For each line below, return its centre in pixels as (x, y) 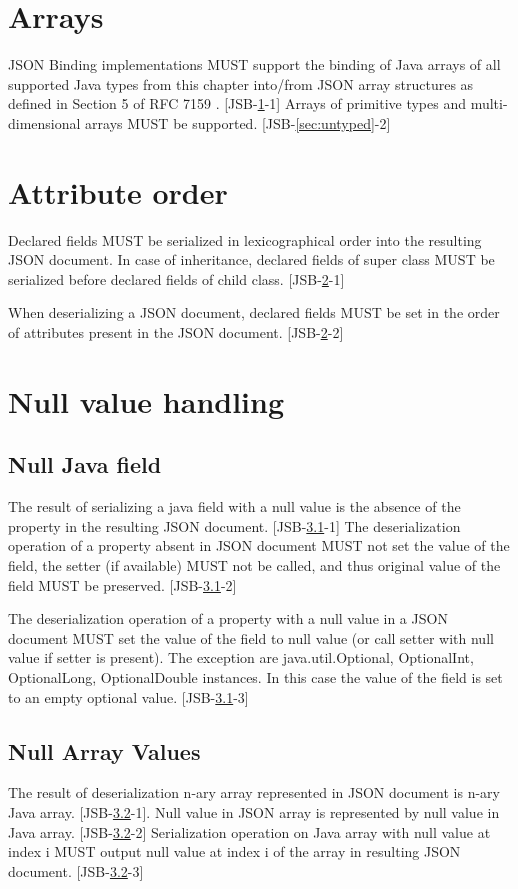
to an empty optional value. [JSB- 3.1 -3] (128, 696)
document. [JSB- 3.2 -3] (76, 870)
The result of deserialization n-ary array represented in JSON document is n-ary (254, 792)
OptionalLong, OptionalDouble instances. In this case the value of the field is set (255, 676)
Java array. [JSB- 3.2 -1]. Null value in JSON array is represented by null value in (254, 811)
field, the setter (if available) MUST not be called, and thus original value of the (254, 564)
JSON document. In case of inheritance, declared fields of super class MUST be (251, 259)
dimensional (44, 122)
